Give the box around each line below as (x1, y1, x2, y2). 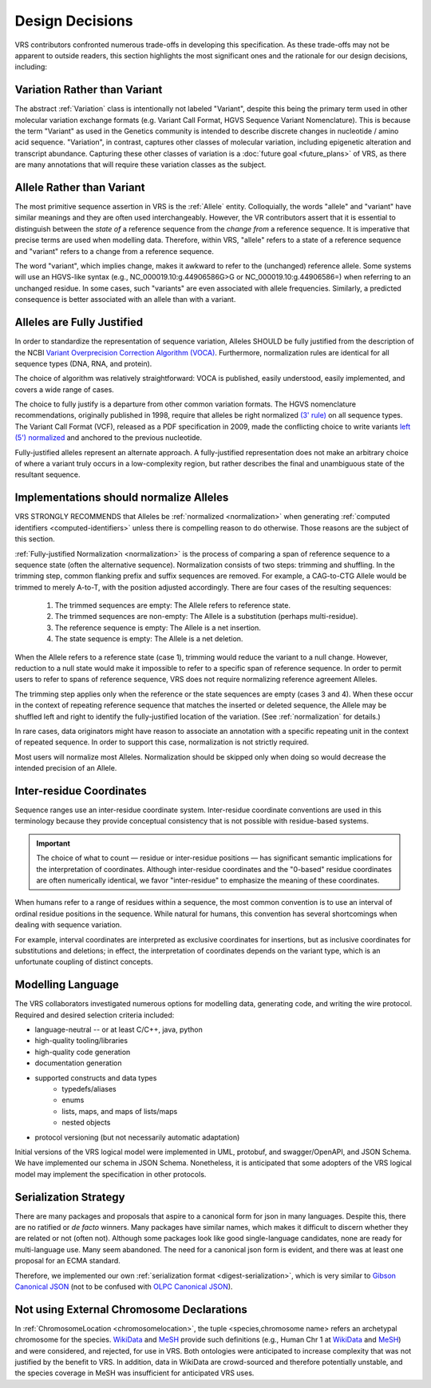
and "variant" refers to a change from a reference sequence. (14, 246, 215, 256)
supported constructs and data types (34, 1073, 157, 1082)
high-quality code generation (34, 1047, 131, 1057)
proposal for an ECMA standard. (14, 1256, 121, 1266)
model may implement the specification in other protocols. (14, 1169, 207, 1179)
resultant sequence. (14, 470, 81, 479)
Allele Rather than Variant (14, 180, 145, 194)
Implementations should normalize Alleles (14, 491, 229, 505)
